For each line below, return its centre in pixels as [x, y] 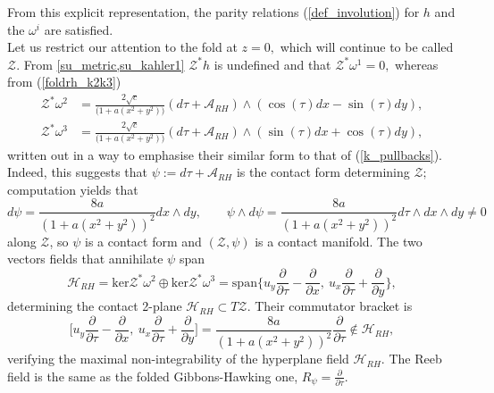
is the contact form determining [323, 172]
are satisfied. [79, 29]
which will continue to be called [367, 47]
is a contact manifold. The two [339, 241]
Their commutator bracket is [334, 306]
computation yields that [73, 189]
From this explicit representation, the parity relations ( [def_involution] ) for [214, 12]
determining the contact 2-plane [95, 306]
